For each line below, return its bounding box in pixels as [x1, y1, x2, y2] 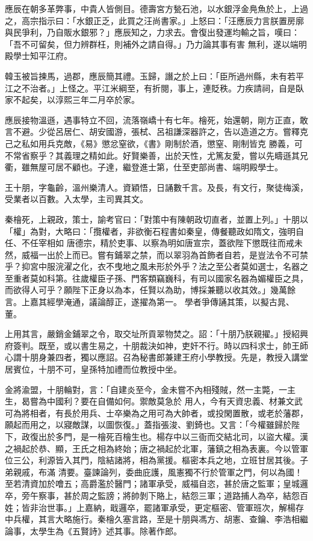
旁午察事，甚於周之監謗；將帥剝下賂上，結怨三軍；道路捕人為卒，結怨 [21, 489, 300, 501]
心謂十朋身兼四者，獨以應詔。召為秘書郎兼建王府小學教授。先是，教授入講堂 [5, 351, 308, 363]
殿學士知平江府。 [5, 49, 72, 62]
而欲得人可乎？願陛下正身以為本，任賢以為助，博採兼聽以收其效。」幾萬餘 [5, 283, 296, 296]
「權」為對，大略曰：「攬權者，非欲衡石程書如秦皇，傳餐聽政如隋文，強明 [5, 224, 296, 237]
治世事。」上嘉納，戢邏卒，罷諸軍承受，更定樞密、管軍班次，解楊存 [38, 501, 304, 513]
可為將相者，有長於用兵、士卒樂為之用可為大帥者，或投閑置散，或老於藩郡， [5, 406, 308, 419]
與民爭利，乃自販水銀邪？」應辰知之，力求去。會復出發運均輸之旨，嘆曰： [5, 26, 300, 39]
